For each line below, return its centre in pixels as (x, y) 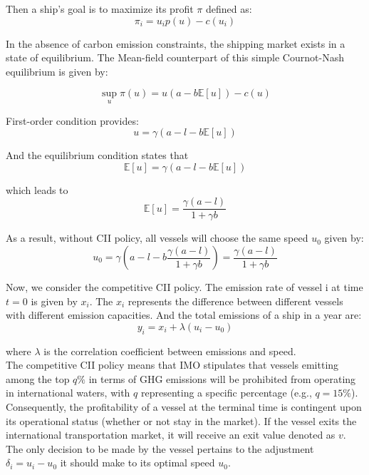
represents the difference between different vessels (235, 301)
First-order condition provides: (72, 120)
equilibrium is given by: (57, 71)
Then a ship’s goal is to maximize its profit (100, 9)
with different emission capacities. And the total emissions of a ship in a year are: (184, 315)
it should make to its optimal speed (137, 463)
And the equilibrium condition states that (97, 155)
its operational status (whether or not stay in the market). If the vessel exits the (181, 420)
